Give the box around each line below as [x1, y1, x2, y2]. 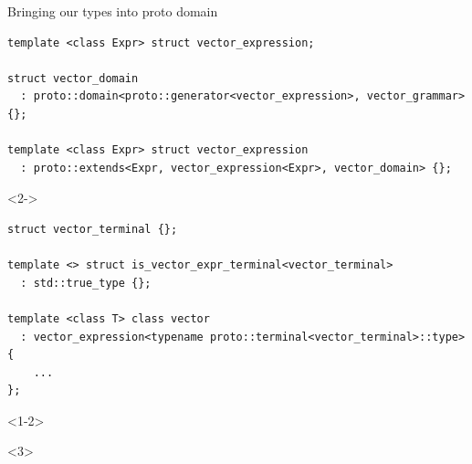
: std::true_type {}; [20, 276, 152, 290]
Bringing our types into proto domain [7, 2, 218, 20]
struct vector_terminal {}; [7, 222, 178, 236]
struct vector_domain [7, 71, 139, 85]
